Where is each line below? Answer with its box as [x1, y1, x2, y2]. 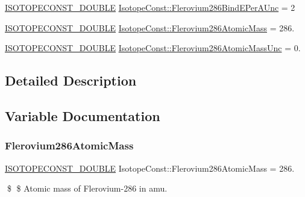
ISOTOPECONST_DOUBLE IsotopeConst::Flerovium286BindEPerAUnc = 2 [5, 1, 295, 13]
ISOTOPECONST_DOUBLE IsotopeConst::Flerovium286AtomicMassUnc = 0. [5, 42, 301, 54]
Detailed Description [5, 71, 137, 90]
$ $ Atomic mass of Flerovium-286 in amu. [7, 182, 168, 195]
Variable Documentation [5, 106, 160, 125]
